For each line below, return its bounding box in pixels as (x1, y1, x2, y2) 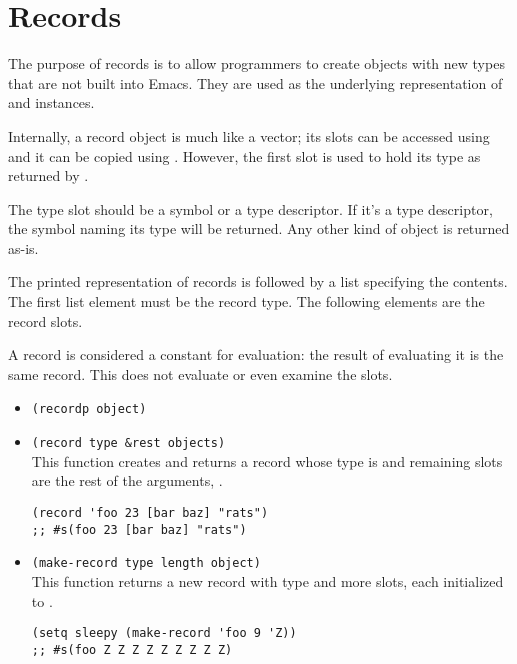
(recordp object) (31, 402, 147, 417)
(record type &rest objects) (31, 436, 226, 451)
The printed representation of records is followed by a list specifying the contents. (8, 271, 508, 292)
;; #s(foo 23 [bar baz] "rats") (31, 522, 247, 537)
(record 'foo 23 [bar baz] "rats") (31, 505, 269, 520)
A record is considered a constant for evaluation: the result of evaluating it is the (8, 344, 504, 365)
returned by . (8, 165, 89, 186)
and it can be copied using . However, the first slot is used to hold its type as (8, 145, 481, 166)
